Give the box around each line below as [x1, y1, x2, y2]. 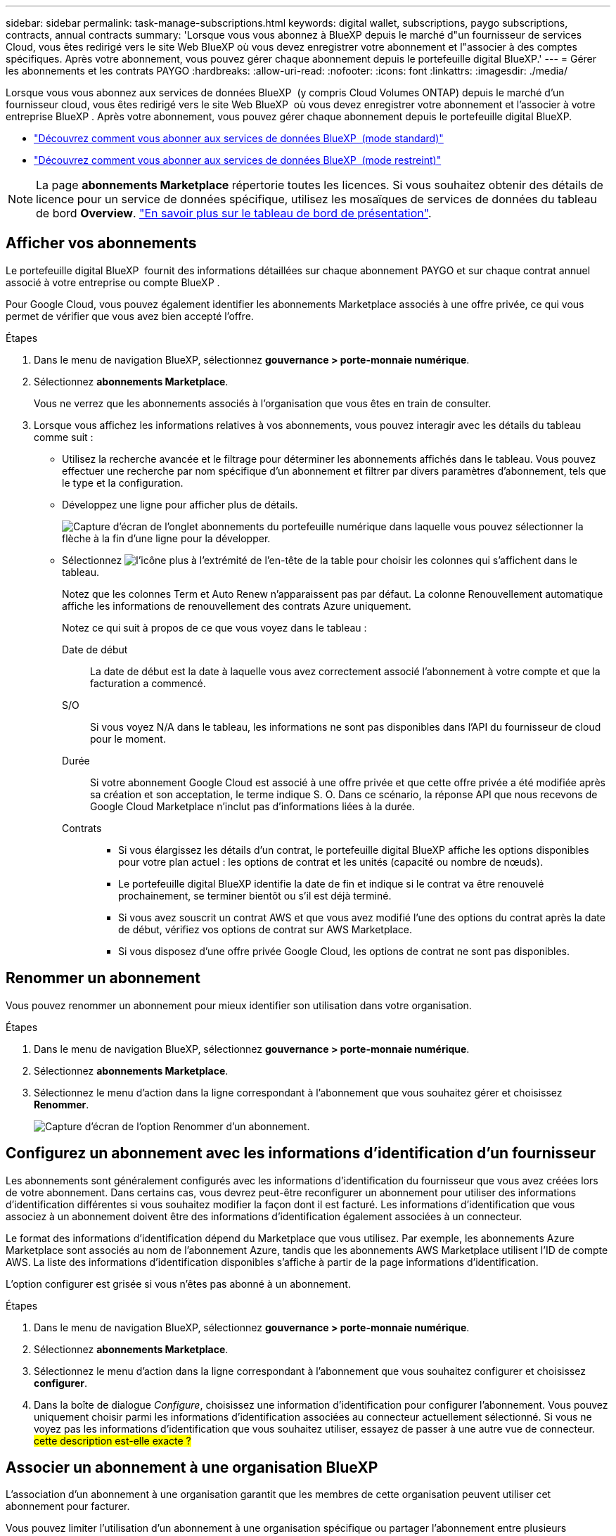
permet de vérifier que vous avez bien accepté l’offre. [6, 309, 254, 322]
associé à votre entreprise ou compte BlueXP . [6, 276, 220, 288]
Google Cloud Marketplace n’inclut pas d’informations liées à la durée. [90, 800, 415, 812]
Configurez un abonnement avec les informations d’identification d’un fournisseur [6, 1144, 596, 1163]
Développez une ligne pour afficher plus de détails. [62, 498, 298, 511]
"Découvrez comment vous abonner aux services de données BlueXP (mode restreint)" [34, 154, 442, 166]
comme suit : [34, 430, 94, 443]
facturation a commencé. [90, 677, 206, 689]
